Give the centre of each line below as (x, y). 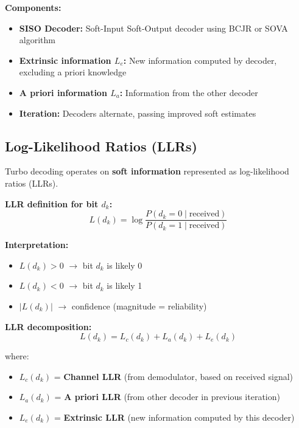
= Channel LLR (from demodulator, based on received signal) (174, 376)
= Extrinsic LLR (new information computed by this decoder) (174, 417)
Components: (33, 7)
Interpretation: (37, 245)
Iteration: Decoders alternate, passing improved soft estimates (138, 113)
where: (17, 356)
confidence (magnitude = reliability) (139, 305)
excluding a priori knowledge (73, 72)
